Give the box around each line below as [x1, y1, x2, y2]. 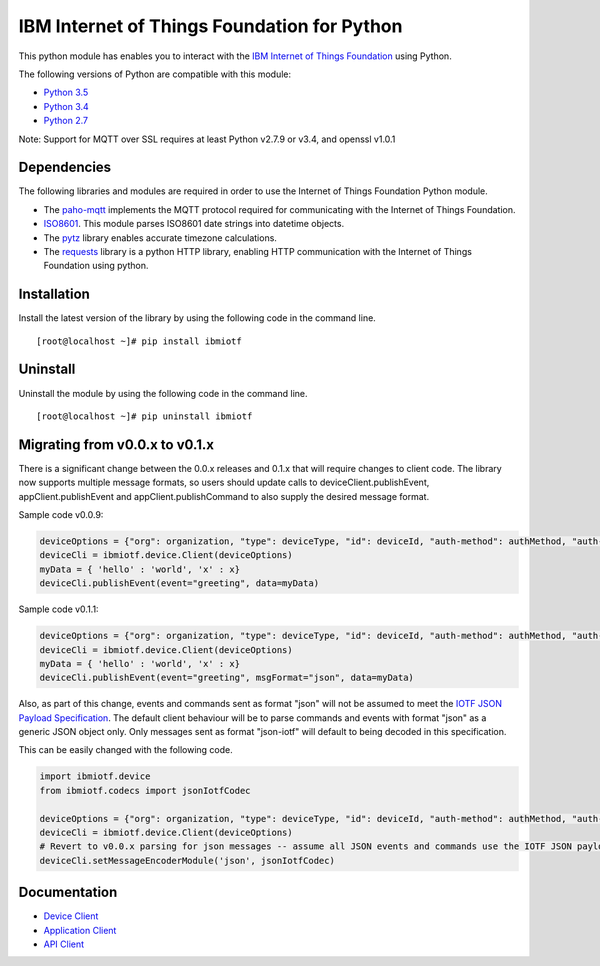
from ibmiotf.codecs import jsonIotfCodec [39, 785, 251, 796]
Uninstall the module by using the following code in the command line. [18, 387, 309, 399]
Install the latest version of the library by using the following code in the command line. [18, 312, 377, 324]
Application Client [43, 924, 117, 936]
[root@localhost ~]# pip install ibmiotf [36, 335, 242, 347]
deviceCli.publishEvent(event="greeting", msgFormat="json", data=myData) [39, 672, 415, 684]
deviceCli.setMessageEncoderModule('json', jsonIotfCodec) [39, 855, 335, 866]
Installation [18, 286, 90, 303]
